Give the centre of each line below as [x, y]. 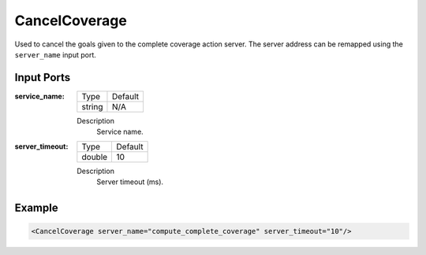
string [92, 106]
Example [36, 207]
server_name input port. [55, 54]
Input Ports [43, 78]
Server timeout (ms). [130, 182]
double [95, 157]
